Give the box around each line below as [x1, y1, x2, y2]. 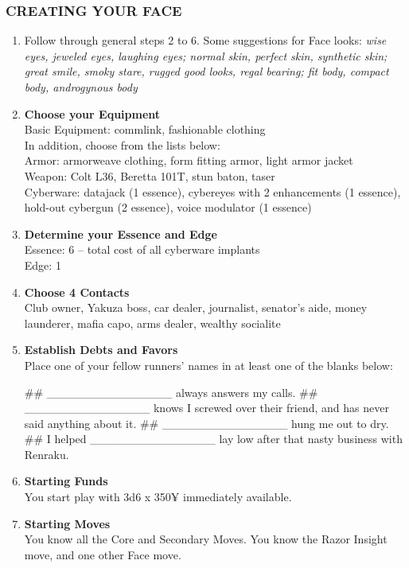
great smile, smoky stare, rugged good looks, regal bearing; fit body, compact [24, 63, 389, 80]
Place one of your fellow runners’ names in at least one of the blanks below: [24, 356, 393, 373]
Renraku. [24, 445, 69, 462]
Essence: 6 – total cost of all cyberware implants [24, 241, 260, 258]
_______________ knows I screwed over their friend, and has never [24, 399, 389, 416]
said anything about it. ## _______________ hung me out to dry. [24, 414, 389, 431]
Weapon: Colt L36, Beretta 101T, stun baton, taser [24, 167, 275, 184]
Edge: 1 [24, 256, 61, 273]
